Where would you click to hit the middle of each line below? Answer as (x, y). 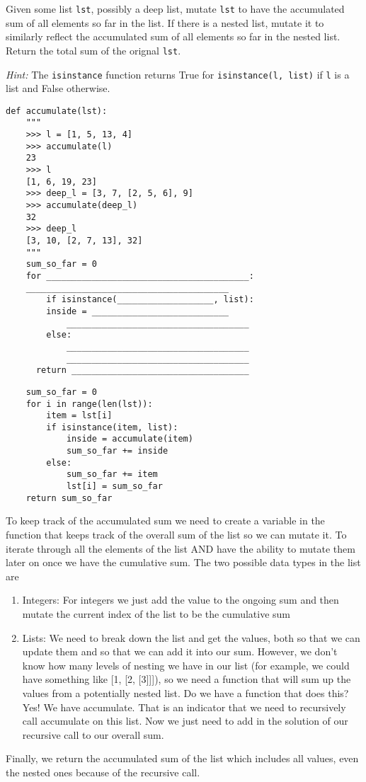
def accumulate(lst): (57, 111)
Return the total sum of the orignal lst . (93, 50)
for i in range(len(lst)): (89, 404)
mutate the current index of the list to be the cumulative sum (156, 613)
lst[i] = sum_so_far (114, 487)
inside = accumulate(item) (130, 439)
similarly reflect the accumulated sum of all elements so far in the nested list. (173, 36)
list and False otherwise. (58, 88)
